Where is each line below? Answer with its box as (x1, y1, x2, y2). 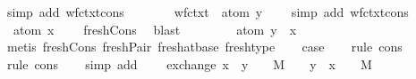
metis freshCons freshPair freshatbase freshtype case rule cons (6, 37, 403, 56)
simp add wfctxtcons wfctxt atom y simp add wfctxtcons (6, 3, 409, 20)
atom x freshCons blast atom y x (13, 20, 297, 38)
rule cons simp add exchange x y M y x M (6, 54, 372, 73)
